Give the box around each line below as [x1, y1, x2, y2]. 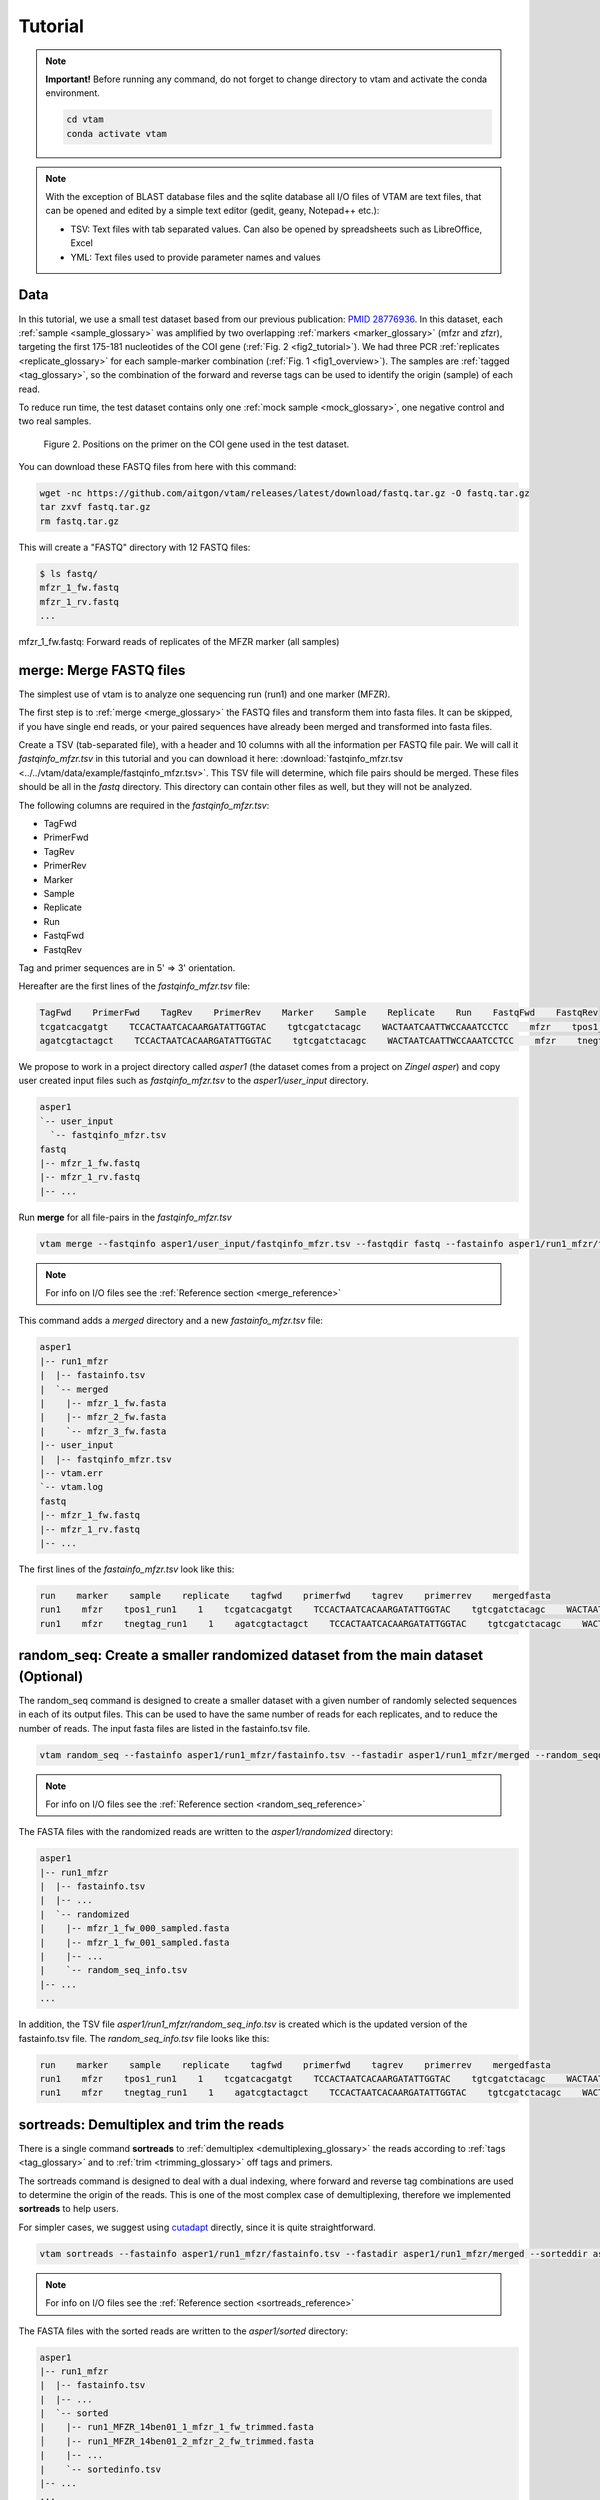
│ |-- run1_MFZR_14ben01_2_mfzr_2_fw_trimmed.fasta [39, 2435, 314, 2447]
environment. [45, 87, 100, 99]
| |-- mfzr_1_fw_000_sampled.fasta [39, 1923, 230, 1934]
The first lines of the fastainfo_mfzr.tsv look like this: [18, 1563, 235, 1575]
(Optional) [18, 1668, 84, 1685]
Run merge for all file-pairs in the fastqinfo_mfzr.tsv [18, 1211, 232, 1223]
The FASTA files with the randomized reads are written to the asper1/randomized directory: [18, 1826, 394, 1838]
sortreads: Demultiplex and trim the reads [18, 2116, 285, 2133]
